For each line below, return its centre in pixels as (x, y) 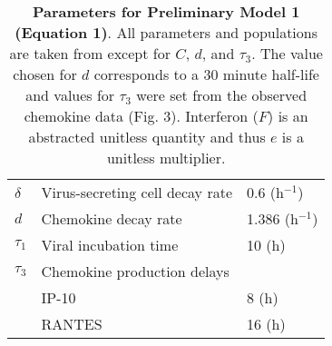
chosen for (45, 74)
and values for (70, 95)
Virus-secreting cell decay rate (137, 192)
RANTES (72, 324)
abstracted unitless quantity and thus (147, 137)
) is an (288, 116)
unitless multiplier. (166, 158)
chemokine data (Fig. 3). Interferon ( (141, 116)
